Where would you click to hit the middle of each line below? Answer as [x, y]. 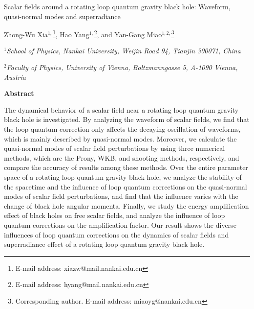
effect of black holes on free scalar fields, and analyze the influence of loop [115, 215]
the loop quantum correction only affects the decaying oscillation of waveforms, [122, 129]
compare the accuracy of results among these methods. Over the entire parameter [126, 167]
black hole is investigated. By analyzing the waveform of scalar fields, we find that [127, 119]
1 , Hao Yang [71, 34]
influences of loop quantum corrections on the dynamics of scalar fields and [116, 234]
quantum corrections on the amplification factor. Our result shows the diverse [120, 225]
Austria [15, 77]
